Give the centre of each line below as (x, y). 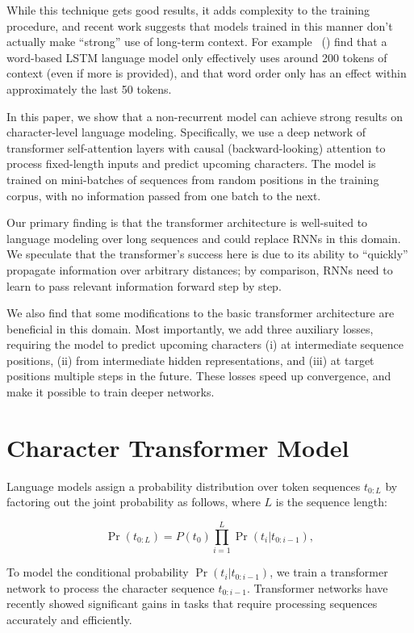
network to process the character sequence (111, 587)
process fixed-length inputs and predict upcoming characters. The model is (191, 163)
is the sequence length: (331, 502)
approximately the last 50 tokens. (89, 88)
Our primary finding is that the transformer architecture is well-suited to (187, 222)
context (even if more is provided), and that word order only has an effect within (207, 73)
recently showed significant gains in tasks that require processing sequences (192, 604)
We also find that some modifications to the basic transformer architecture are (201, 313)
